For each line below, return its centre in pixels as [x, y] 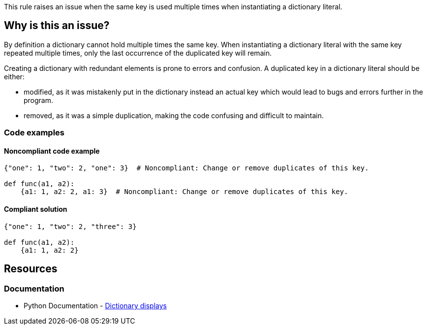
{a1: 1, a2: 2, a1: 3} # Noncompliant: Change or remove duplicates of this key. [184, 192]
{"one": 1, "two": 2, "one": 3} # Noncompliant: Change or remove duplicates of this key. [186, 168]
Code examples [34, 133]
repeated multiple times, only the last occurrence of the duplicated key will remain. [138, 53]
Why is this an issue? [57, 26]
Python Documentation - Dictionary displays [95, 305]
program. [39, 100]
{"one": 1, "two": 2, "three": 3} [70, 226]
